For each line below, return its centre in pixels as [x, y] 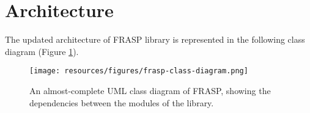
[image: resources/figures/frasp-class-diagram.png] [139, 71]
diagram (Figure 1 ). [42, 51]
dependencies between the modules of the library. [122, 102]
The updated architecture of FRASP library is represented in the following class [155, 39]
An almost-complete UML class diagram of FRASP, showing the [150, 90]
